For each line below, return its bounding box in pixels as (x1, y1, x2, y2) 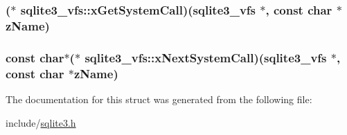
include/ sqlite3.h (6, 115, 76, 129)
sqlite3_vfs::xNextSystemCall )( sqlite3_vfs (84, 48, 327, 66)
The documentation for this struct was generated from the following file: (6, 91, 312, 106)
